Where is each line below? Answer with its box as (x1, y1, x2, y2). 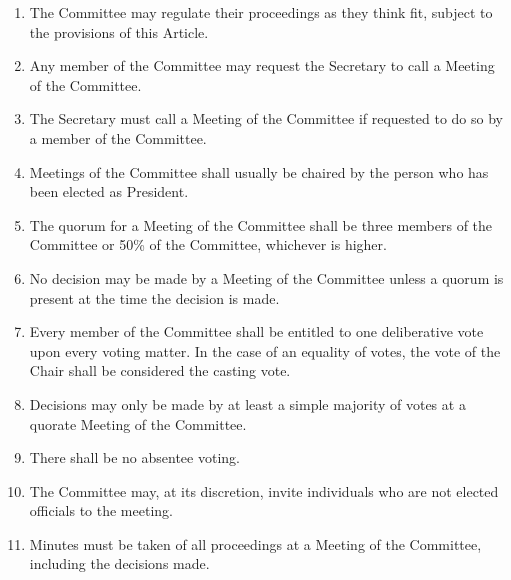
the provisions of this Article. (29, 21, 209, 42)
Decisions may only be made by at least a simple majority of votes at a (29, 393, 466, 414)
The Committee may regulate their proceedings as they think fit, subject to (29, 2, 493, 22)
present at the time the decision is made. (29, 287, 280, 308)
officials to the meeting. (29, 500, 173, 521)
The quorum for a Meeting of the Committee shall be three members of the (29, 214, 493, 235)
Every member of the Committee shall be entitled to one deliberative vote (29, 321, 484, 342)
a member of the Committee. (29, 127, 207, 148)
